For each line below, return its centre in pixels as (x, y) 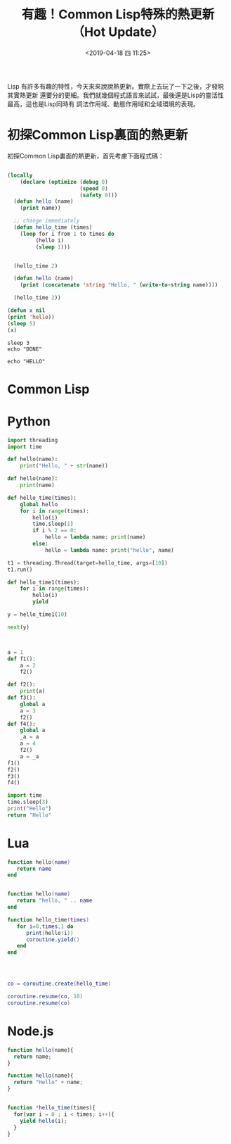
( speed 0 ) (94, 188)
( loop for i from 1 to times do (67, 234)
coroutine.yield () (53, 939)
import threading (33, 440)
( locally (20, 175)
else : (41, 543)
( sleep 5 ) (22, 323)
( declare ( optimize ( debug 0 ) (64, 182)
